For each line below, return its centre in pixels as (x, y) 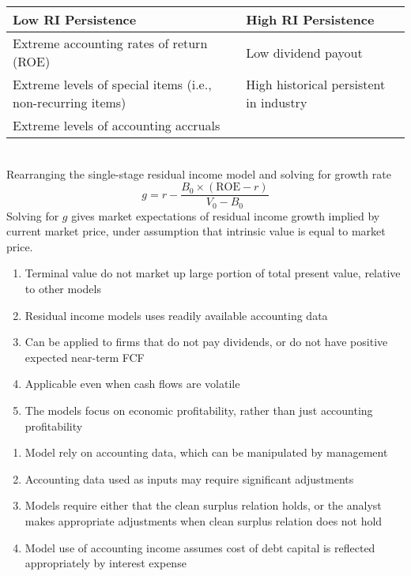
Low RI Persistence (75, 19)
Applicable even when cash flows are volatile (132, 384)
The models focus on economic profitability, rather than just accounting (199, 410)
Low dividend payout (304, 52)
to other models (63, 289)
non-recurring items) (70, 102)
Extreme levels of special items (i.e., (112, 84)
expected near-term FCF (85, 357)
